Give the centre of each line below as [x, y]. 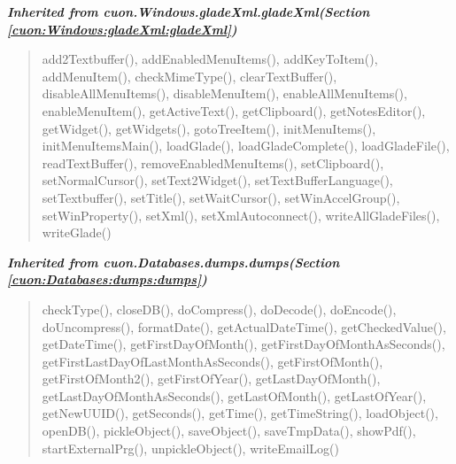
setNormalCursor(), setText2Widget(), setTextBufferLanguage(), [217, 180]
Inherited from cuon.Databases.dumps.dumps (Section [174, 262]
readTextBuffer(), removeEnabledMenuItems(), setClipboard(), [213, 162]
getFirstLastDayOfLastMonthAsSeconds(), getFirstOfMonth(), [213, 361]
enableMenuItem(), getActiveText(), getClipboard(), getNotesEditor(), [234, 110]
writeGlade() [77, 232]
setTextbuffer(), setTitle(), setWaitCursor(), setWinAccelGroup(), [221, 197]
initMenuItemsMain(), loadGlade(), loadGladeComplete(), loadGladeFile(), [246, 146]
